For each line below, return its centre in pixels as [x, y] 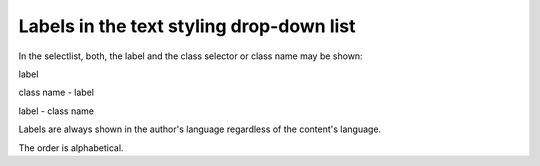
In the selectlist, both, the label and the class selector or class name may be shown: [191, 56]
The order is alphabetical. [71, 147]
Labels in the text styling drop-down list [187, 26]
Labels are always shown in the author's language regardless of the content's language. [200, 129]
